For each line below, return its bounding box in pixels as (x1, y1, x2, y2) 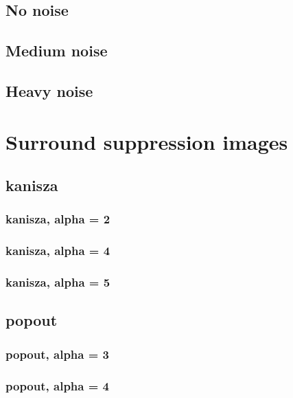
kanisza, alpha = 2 (5, 210, 110, 228)
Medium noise (5, 40, 108, 61)
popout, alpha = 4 (5, 377, 109, 394)
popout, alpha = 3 (5, 345, 109, 362)
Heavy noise (5, 80, 93, 101)
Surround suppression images (5, 127, 288, 155)
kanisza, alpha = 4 (5, 242, 110, 259)
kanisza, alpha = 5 (5, 274, 110, 291)
